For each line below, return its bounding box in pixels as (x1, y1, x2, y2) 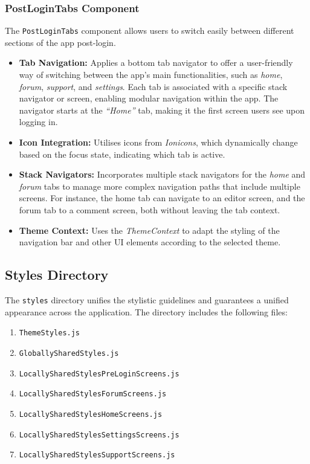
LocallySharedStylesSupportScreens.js (19, 451, 175, 460)
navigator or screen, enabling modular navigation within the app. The (19, 92, 279, 105)
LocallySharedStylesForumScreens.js (19, 390, 167, 399)
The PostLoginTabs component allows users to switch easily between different (5, 24, 294, 37)
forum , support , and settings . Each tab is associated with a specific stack (19, 80, 288, 92)
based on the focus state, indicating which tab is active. (19, 147, 225, 160)
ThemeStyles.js (19, 329, 80, 338)
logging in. (19, 115, 58, 128)
